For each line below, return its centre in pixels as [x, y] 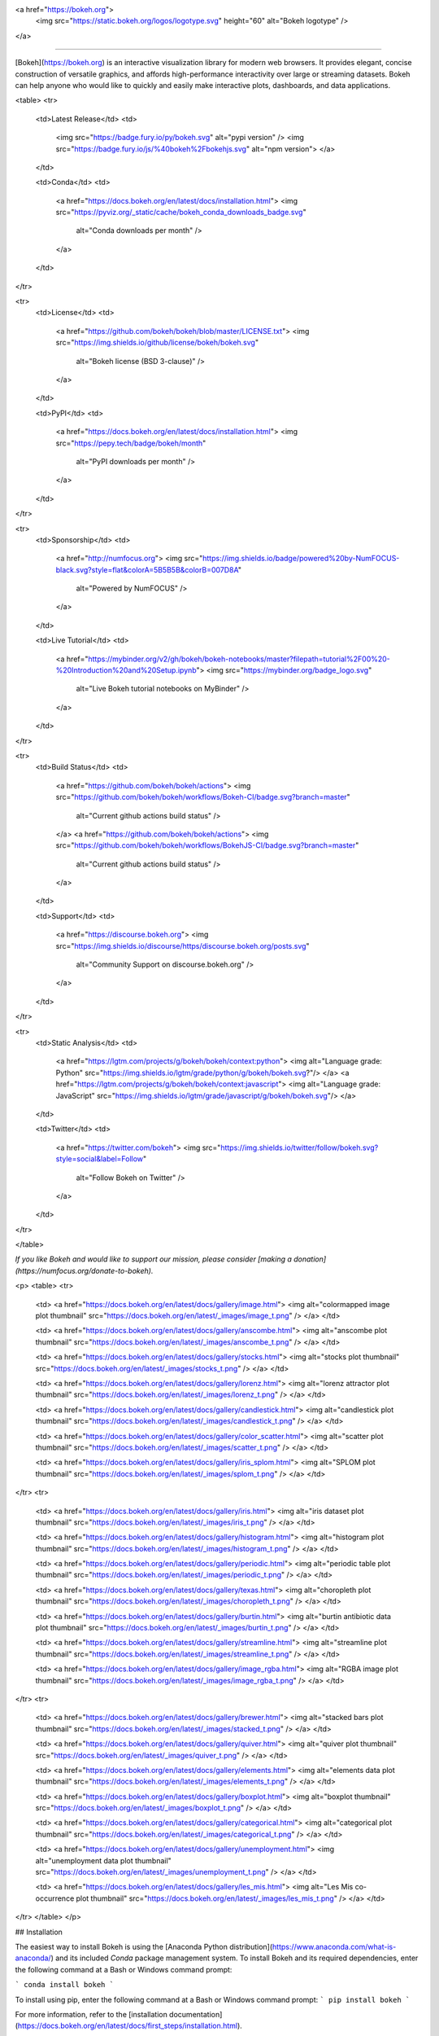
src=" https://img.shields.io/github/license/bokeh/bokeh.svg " [157, 343]
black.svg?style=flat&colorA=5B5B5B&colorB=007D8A [147, 569]
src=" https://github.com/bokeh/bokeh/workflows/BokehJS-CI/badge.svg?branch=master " [207, 845]
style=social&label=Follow [100, 1159]
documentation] [196, 2014]
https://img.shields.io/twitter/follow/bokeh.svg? [300, 1147]
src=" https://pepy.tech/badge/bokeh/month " [131, 443]
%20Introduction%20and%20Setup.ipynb [126, 670]
